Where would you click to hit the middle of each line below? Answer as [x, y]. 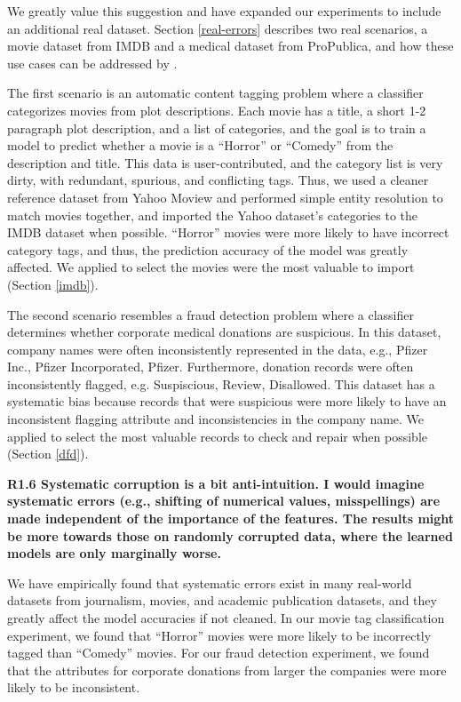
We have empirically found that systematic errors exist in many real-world [210, 582]
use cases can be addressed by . [92, 63]
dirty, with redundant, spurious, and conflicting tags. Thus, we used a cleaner [218, 180]
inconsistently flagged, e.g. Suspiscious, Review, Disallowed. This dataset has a [221, 383]
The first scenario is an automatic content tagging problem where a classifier [215, 93]
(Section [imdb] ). [53, 284]
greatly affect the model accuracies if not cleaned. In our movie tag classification [226, 618]
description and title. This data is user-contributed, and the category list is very [225, 162]
